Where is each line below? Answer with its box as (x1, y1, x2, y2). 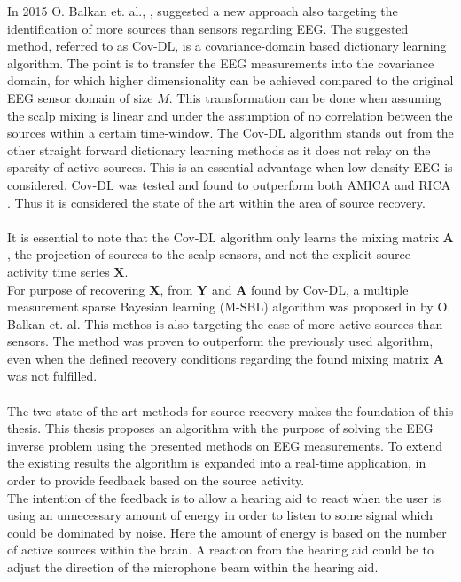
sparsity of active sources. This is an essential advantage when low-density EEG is (7, 158, 453, 177)
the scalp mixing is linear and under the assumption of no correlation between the (7, 106, 453, 124)
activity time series (7, 262, 110, 280)
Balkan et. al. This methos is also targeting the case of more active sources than (7, 314, 443, 333)
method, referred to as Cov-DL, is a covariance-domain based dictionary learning (7, 36, 447, 55)
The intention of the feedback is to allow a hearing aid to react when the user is (7, 488, 441, 507)
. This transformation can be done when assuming (168, 88, 441, 106)
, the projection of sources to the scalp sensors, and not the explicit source (7, 245, 410, 263)
